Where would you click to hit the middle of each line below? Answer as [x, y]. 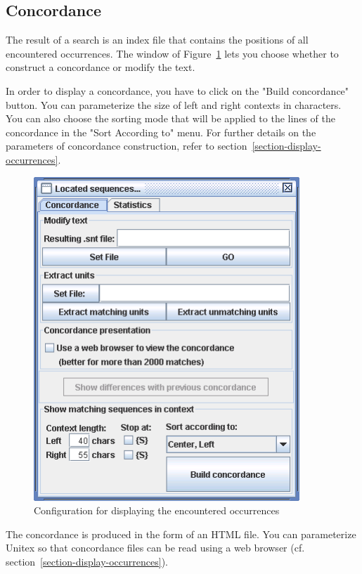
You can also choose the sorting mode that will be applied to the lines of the [170, 118]
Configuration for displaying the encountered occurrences [157, 510]
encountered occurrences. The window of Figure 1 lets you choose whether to [172, 53]
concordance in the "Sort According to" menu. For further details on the [161, 132]
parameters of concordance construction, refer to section [127, 146]
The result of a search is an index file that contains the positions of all [157, 40]
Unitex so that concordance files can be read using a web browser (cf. [155, 548]
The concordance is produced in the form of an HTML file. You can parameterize [181, 534]
